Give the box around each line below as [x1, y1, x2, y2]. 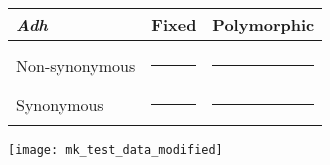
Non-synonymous [16, 54, 136, 77]
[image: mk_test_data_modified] [8, 143, 223, 157]
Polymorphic [212, 13, 315, 36]
